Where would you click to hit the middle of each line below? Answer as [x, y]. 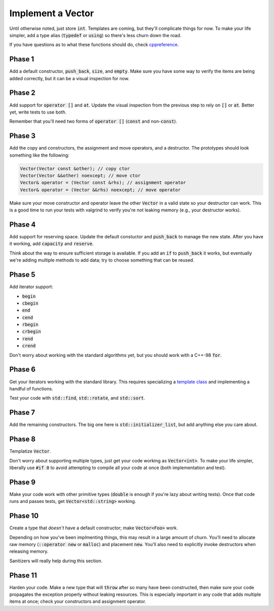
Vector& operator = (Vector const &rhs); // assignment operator [103, 183]
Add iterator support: [31, 287]
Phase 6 [22, 369]
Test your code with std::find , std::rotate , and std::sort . [77, 398]
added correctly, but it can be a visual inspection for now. [69, 78]
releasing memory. [29, 551]
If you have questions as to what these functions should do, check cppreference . [94, 45]
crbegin [32, 332]
